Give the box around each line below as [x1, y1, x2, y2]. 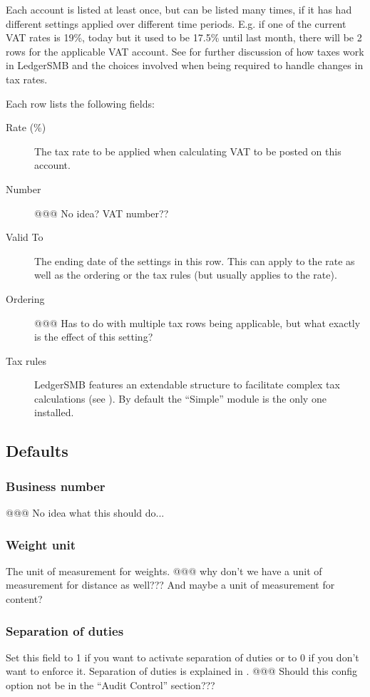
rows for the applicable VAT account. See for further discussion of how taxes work [6, 43, 364, 58]
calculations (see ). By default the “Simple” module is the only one [34, 391, 327, 406]
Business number [6, 477, 106, 495]
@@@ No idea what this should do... [6, 505, 165, 520]
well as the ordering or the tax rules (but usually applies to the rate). [34, 267, 337, 282]
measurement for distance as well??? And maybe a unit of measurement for [6, 577, 335, 592]
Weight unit [6, 535, 76, 553]
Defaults [6, 440, 68, 462]
